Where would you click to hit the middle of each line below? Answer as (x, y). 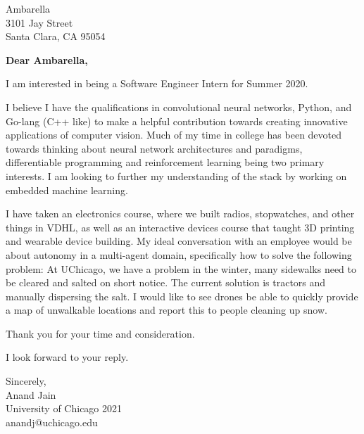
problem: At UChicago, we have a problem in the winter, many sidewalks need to (181, 268)
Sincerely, (26, 381)
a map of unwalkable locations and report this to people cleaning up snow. (167, 310)
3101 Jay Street (39, 22)
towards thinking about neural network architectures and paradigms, (154, 148)
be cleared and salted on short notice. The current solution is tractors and (166, 282)
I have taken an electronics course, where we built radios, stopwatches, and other (180, 213)
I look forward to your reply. (67, 357)
